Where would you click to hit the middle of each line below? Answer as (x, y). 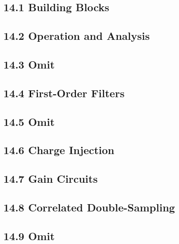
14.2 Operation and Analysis (77, 36)
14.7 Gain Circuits (51, 179)
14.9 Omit (29, 235)
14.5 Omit (29, 121)
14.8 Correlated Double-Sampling (89, 207)
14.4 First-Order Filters (64, 93)
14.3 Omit (29, 64)
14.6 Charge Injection (59, 150)
